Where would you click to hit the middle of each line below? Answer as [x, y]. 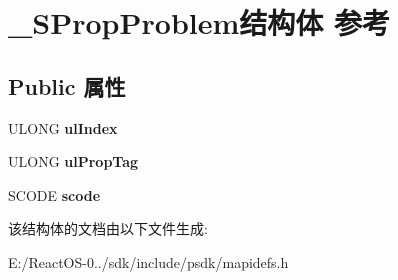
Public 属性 [67, 85]
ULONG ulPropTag [73, 161]
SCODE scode [54, 194]
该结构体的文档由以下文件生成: [108, 228]
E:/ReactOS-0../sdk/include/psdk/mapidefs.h [148, 261]
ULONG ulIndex [63, 127]
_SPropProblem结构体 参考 [199, 22]
